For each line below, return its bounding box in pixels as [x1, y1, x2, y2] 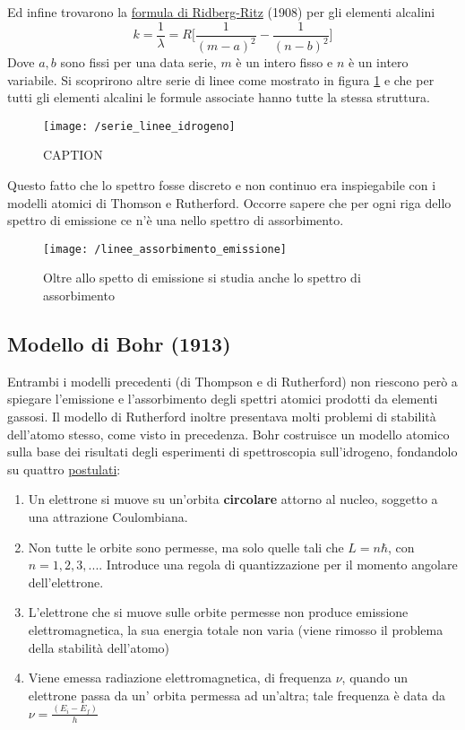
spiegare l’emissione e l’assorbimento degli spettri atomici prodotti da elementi [7, 389, 438, 408]
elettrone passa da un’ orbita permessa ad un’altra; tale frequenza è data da [28, 685, 446, 704]
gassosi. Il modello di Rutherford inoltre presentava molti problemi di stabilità [7, 407, 436, 426]
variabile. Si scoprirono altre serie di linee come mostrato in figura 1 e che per [7, 70, 435, 89]
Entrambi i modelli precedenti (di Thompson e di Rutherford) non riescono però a [7, 371, 458, 390]
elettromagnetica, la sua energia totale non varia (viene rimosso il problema [28, 620, 443, 639]
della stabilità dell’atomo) [28, 638, 170, 656]
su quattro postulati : [7, 459, 121, 478]
